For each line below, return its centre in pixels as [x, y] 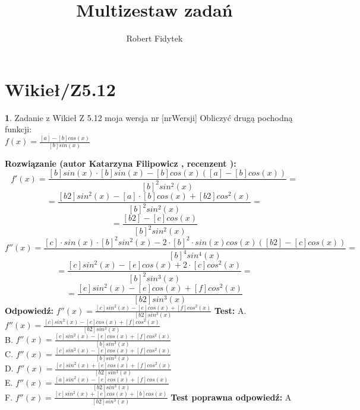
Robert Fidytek [154, 38]
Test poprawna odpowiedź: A [231, 397]
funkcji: [18, 129]
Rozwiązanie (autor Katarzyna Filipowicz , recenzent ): [121, 163]
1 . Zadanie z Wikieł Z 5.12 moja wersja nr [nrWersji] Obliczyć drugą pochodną [149, 117]
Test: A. [230, 310]
